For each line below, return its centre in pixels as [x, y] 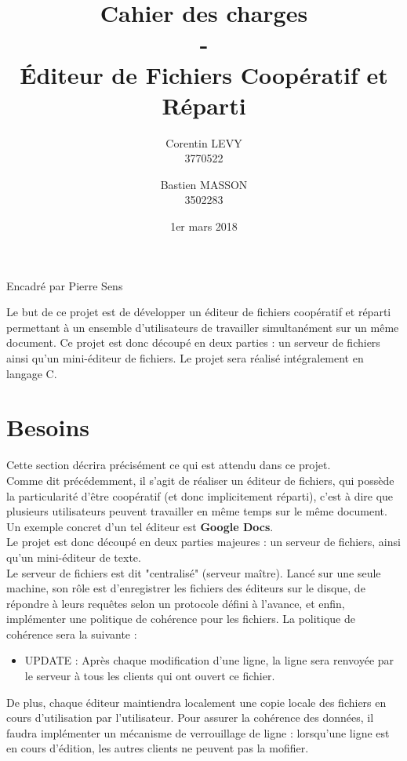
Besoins [48, 427]
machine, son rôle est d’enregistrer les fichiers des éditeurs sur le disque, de [186, 588]
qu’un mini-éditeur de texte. [74, 557]
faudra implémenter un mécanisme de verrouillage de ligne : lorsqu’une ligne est [198, 732]
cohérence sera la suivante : [72, 634]
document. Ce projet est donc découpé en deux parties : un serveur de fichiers [193, 342]
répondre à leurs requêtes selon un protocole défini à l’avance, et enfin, [176, 603]
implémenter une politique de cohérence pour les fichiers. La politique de [181, 619]
